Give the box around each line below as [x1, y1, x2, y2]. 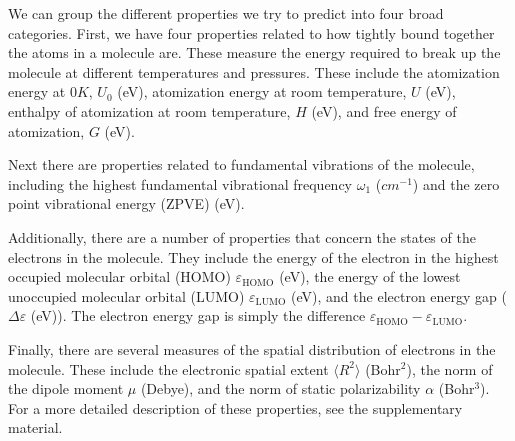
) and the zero [412, 173, 500, 194]
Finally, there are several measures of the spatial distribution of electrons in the [8, 338, 496, 359]
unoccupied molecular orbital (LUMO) [8, 285, 245, 306]
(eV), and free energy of [311, 100, 457, 121]
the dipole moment [8, 378, 124, 399]
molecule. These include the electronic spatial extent [8, 358, 329, 379]
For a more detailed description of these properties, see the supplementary [8, 397, 463, 418]
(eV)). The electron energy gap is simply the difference [30, 305, 366, 326]
